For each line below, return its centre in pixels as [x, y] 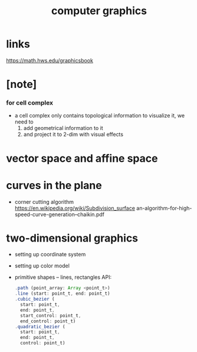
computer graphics [99, 11]
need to [24, 122]
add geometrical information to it [63, 128]
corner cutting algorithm [44, 201]
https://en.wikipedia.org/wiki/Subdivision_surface [75, 208]
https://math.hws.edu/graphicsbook [50, 60]
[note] [22, 84]
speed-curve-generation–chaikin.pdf [60, 214]
